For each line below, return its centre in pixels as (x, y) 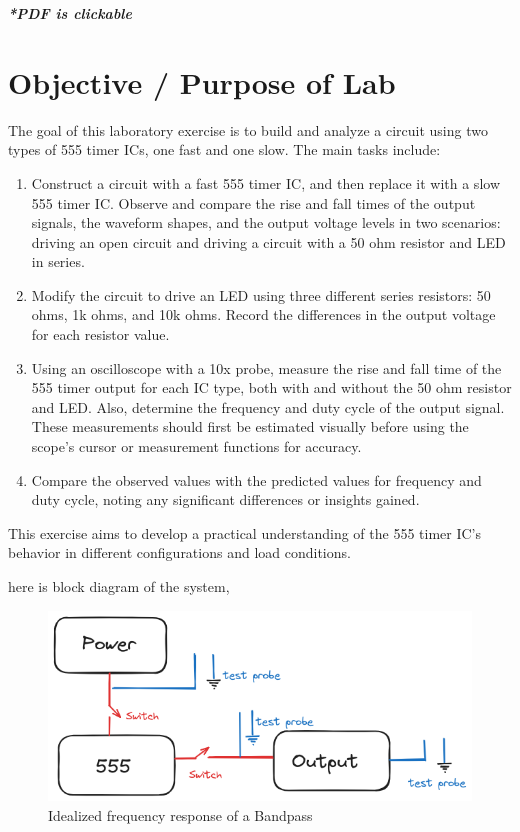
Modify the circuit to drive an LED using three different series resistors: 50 (261, 294)
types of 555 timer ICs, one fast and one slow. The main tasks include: (224, 149)
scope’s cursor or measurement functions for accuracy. (196, 446)
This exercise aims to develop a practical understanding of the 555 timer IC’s (245, 532)
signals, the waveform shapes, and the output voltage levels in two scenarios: (266, 222)
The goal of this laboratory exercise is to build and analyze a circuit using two (248, 129)
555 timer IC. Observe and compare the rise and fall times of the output (253, 202)
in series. (58, 261)
